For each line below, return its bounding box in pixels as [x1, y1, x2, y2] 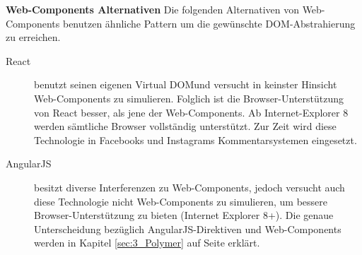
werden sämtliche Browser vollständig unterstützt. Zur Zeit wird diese [34, 119, 337, 134]
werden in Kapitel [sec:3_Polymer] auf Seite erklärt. [34, 235, 260, 250]
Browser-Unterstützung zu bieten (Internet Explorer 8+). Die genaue [34, 208, 334, 223]
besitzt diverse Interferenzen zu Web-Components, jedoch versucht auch [34, 179, 345, 194]
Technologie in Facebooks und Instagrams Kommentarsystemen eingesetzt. [34, 132, 357, 147]
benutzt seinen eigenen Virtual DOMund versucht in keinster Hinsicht [34, 77, 337, 92]
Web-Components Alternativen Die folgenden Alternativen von [6, 2, 299, 16]
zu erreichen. [6, 30, 61, 45]
